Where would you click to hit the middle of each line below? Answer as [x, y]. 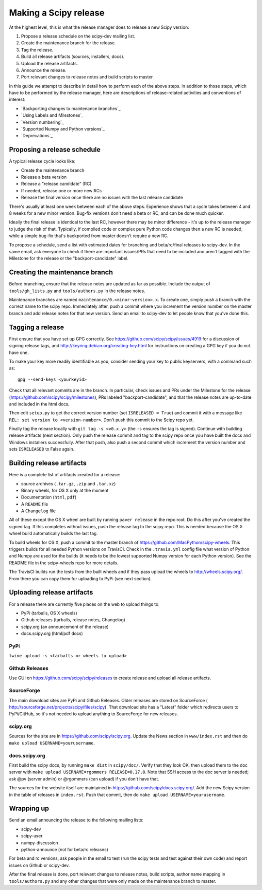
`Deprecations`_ [37, 136]
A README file [35, 504]
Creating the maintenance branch [61, 272]
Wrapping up [29, 808]
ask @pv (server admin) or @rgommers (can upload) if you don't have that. [84, 779]
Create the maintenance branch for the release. [68, 43]
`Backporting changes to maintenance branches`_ [71, 108]
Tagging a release [36, 327]
